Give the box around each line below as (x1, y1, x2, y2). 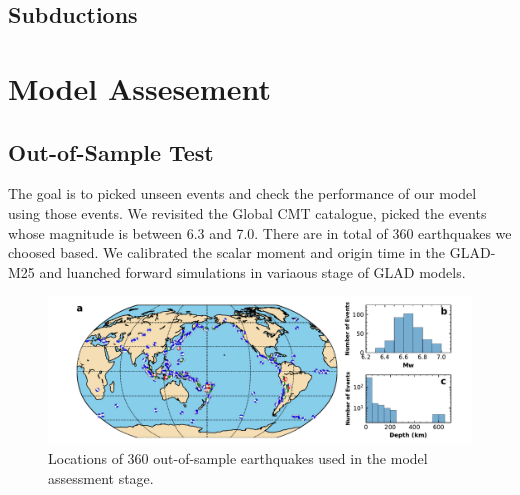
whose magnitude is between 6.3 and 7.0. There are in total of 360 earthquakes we (8, 222, 512, 243)
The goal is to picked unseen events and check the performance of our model (8, 183, 477, 204)
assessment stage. (48, 467, 154, 488)
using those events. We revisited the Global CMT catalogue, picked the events (8, 202, 487, 223)
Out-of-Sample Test (8, 136, 214, 167)
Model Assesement (8, 67, 271, 108)
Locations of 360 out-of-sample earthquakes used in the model (48, 448, 428, 469)
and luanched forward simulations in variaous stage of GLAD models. (39, 261, 466, 282)
